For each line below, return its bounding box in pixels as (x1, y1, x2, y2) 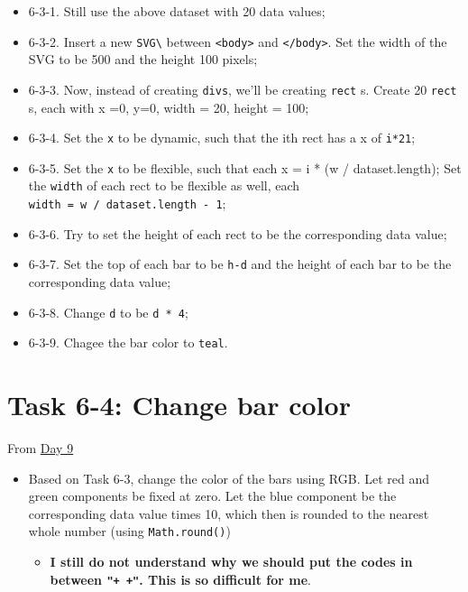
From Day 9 (7, 439, 74, 457)
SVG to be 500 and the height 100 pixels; (28, 50, 258, 69)
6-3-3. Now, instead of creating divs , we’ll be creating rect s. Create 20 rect (28, 79, 457, 98)
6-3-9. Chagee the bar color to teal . (28, 333, 228, 352)
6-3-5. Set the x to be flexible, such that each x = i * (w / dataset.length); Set (28, 158, 462, 177)
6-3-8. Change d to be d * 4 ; (28, 302, 188, 321)
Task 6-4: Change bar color (7, 386, 351, 423)
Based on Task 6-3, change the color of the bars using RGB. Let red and (28, 468, 430, 487)
